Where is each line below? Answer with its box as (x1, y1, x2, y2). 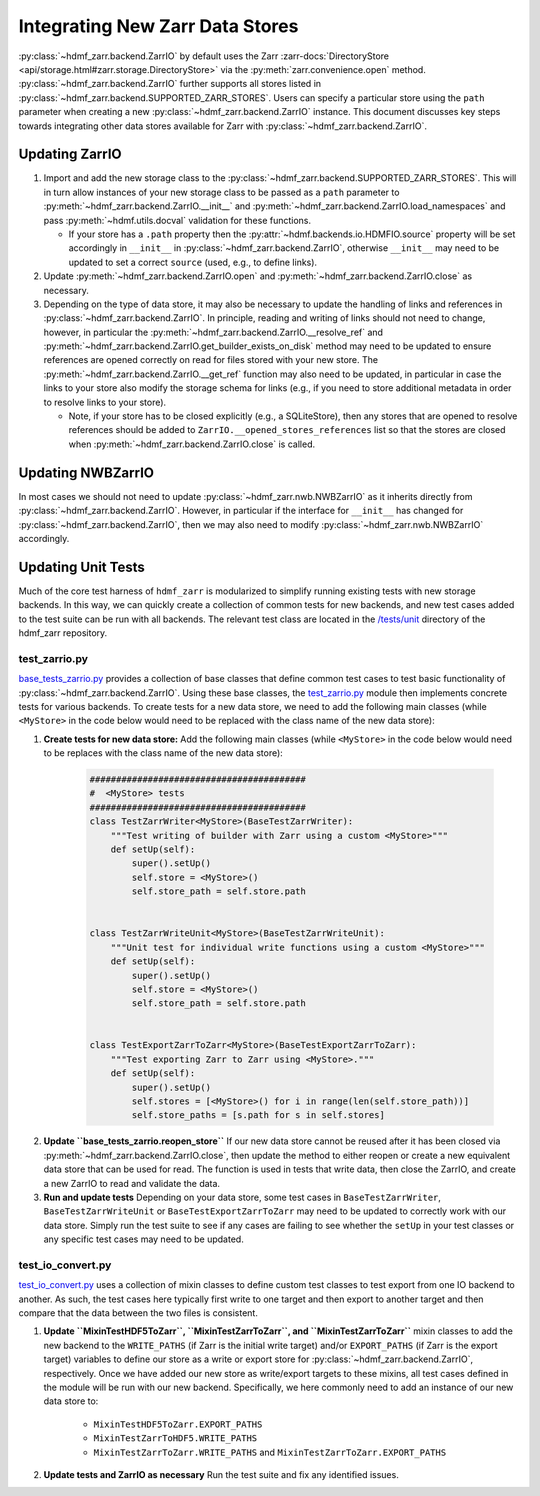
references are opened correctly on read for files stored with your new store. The (43, 354, 379, 366)
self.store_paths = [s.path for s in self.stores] (131, 1110, 385, 1121)
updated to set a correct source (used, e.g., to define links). (68, 256, 318, 268)
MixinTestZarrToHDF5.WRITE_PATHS (93, 1433, 258, 1444)
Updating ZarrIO (18, 146, 122, 163)
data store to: (43, 1395, 99, 1407)
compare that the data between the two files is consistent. (18, 1307, 259, 1319)
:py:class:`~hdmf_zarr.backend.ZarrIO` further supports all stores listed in (18, 78, 322, 90)
